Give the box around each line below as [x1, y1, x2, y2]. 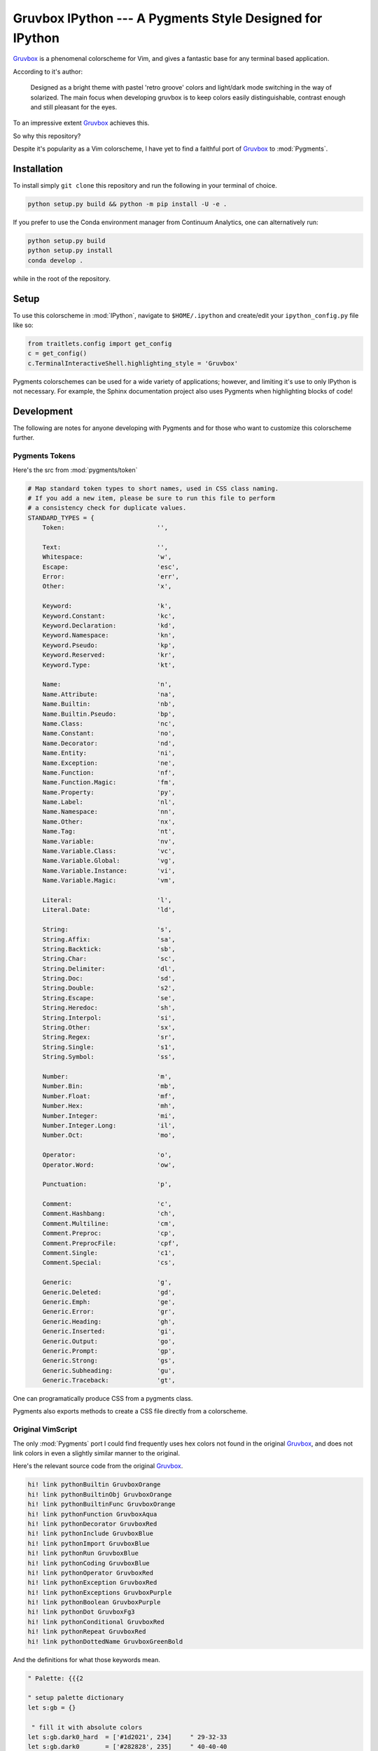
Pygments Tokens [13, 451, 76, 461]
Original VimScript [13, 1425, 77, 1434]
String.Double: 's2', [42, 984, 176, 992]
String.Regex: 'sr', [42, 1033, 176, 1041]
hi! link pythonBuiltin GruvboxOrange [27, 1481, 161, 1488]
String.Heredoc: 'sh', [42, 1004, 176, 1012]
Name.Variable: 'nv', [42, 837, 176, 845]
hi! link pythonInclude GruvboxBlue [27, 1530, 154, 1537]
